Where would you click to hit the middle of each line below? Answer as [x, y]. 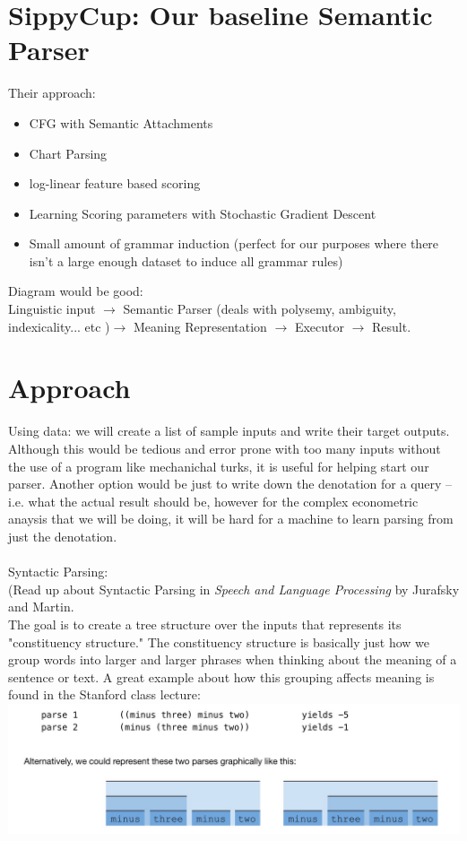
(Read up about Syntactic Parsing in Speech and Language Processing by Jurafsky [234, 589]
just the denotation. [63, 536]
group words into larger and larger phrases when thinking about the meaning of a [233, 659]
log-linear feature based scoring [115, 183]
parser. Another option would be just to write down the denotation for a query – [230, 484]
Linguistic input [52, 309]
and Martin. [41, 607]
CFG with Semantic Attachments [121, 122]
